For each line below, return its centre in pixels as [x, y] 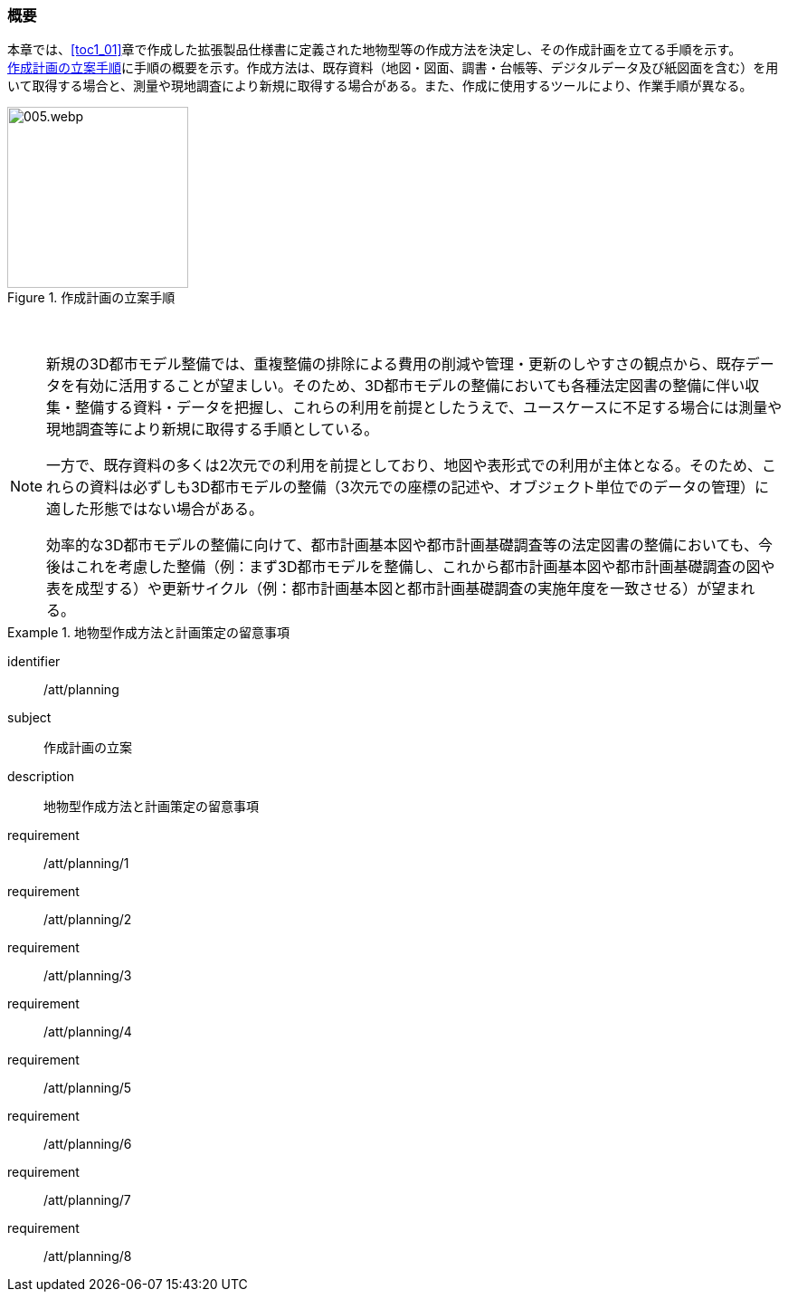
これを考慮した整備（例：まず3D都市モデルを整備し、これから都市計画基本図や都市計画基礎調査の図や [425, 567]
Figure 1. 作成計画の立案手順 [91, 298]
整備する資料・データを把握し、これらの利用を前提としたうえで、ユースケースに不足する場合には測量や [429, 408]
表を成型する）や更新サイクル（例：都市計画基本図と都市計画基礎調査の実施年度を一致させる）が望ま [394, 589]
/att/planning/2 [88, 920]
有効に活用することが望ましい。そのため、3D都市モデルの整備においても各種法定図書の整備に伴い [410, 386]
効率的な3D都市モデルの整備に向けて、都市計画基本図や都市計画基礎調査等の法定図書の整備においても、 [402, 545]
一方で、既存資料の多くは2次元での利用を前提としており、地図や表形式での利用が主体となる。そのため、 [404, 466]
